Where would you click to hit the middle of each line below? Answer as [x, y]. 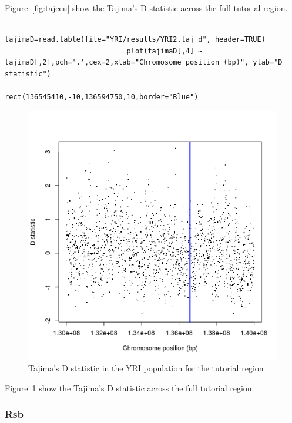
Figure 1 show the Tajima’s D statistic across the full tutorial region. [130, 387]
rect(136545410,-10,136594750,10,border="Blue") [102, 97]
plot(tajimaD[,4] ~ [165, 51]
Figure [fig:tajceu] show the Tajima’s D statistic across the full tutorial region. [146, 8]
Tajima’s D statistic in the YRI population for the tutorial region [146, 368]
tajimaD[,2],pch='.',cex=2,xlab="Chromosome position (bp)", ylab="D [144, 63]
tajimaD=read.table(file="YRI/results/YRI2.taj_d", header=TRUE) [135, 40]
